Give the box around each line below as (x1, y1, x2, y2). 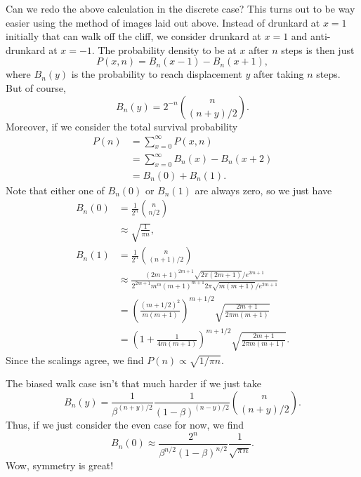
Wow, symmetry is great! (6, 458, 114, 473)
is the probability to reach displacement (71, 67, 242, 81)
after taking (253, 67, 304, 81)
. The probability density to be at (91, 42, 237, 57)
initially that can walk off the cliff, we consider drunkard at (6, 29, 261, 43)
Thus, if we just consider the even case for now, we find (6, 417, 244, 431)
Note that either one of (6, 182, 105, 197)
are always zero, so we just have (195, 182, 332, 197)
